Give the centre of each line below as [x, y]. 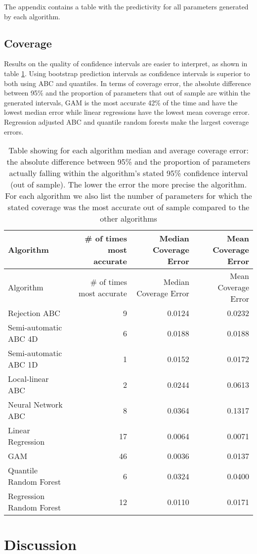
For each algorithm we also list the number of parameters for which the [128, 196]
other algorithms [128, 219]
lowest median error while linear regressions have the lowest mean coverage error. [127, 112]
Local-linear [28, 379]
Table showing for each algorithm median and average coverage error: [128, 150]
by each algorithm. [32, 16]
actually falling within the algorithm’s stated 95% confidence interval [128, 173]
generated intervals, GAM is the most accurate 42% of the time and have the [121, 102]
